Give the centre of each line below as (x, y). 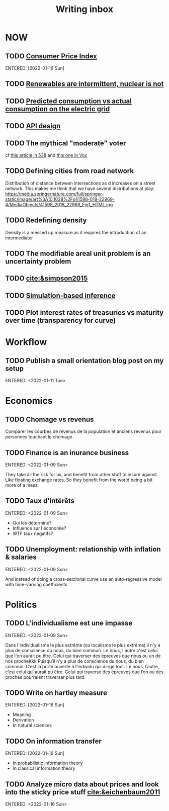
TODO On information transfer (53, 741)
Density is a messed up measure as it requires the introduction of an (76, 232)
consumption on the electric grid (58, 109)
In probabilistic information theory (48, 763)
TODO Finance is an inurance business (67, 453)
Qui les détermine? (32, 523)
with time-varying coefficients (36, 584)
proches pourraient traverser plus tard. (45, 677)
